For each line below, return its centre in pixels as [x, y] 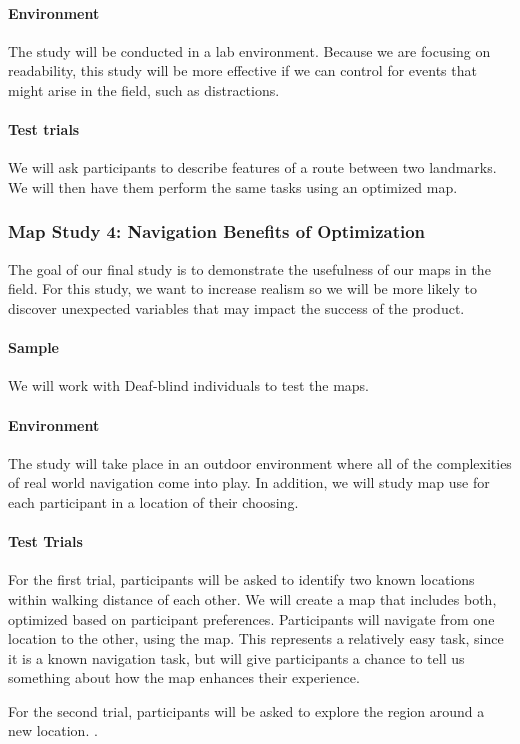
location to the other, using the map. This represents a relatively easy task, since [256, 638]
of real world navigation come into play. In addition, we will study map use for [249, 482]
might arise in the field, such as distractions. [144, 89]
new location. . [53, 730]
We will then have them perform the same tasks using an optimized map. [233, 186]
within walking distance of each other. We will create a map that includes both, [252, 598]
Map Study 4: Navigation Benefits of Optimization [217, 231]
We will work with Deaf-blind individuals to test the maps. [188, 385]
